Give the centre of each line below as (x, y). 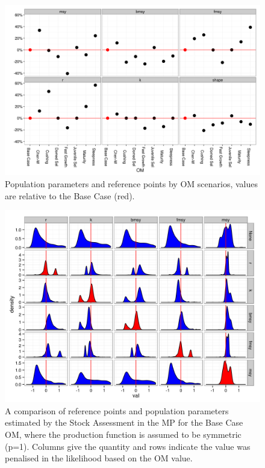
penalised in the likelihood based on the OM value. (99, 458)
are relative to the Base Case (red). (70, 195)
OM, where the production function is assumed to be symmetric (123, 434)
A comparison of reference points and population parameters (117, 410)
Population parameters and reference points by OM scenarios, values (131, 183)
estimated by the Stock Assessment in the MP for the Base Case (124, 422)
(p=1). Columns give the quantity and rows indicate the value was (128, 446)
